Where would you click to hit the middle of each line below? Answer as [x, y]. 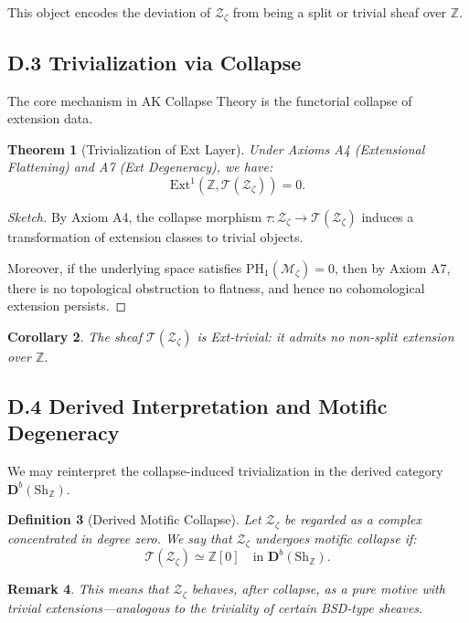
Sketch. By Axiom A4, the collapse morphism [135, 217]
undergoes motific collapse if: [336, 538]
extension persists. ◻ [67, 306]
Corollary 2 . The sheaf [75, 336]
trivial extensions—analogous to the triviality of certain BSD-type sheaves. [215, 607]
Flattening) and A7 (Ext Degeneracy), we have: [140, 167]
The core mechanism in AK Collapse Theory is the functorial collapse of [210, 100]
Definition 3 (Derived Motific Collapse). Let [134, 519]
